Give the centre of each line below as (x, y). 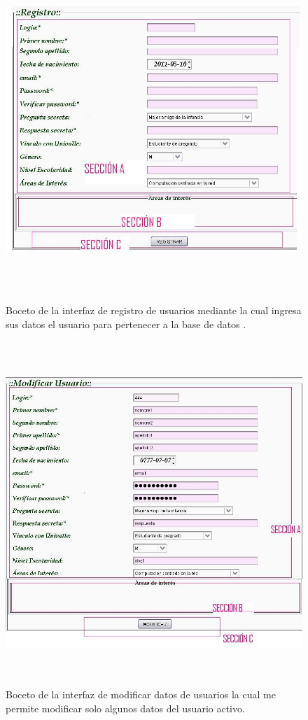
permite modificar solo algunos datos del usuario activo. (125, 708)
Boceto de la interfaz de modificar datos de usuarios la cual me (141, 694)
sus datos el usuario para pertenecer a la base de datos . (126, 324)
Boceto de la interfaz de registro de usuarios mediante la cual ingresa (154, 310)
